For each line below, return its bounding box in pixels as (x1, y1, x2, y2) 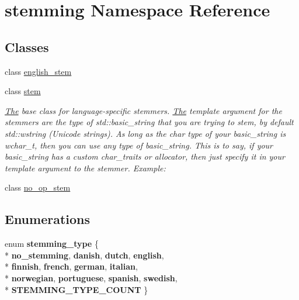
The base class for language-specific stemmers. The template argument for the (5, 104, 282, 116)
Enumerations (5, 210, 91, 228)
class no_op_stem (5, 181, 71, 194)
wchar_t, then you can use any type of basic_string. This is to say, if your (5, 139, 273, 151)
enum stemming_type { (5, 237, 99, 250)
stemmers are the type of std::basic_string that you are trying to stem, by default (5, 116, 294, 128)
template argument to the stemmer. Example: (5, 161, 166, 174)
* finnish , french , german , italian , (5, 260, 138, 273)
